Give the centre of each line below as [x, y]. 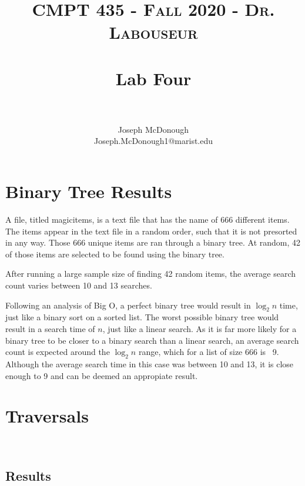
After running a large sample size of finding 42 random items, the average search [151, 274]
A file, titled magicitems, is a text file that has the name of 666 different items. [148, 219]
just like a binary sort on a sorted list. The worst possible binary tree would [142, 317]
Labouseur [153, 32]
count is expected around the [58, 352]
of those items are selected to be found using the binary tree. [115, 254]
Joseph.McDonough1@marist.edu [153, 141]
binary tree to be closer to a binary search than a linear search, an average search [152, 340]
